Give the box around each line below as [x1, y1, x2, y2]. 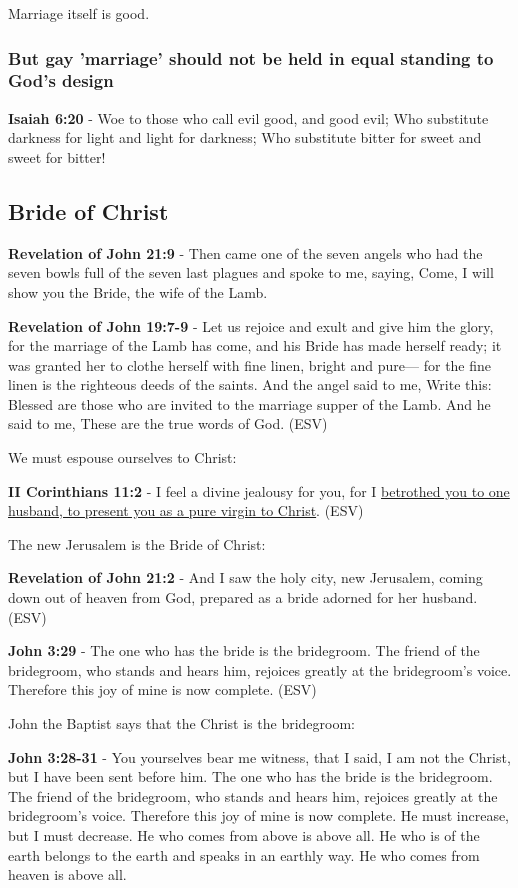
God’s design [8, 68, 114, 93]
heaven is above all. [8, 864, 127, 885]
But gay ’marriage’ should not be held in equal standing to [8, 45, 494, 70]
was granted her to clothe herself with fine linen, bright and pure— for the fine [8, 354, 492, 375]
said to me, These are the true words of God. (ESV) [8, 413, 328, 434]
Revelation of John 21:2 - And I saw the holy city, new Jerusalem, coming [8, 567, 483, 588]
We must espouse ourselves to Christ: [8, 447, 237, 468]
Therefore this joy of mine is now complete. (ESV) [8, 679, 317, 700]
